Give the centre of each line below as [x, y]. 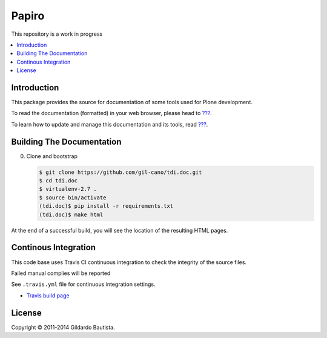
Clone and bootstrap [52, 156]
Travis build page [48, 295]
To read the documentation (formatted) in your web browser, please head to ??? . [111, 113]
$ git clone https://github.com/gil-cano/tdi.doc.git [121, 172]
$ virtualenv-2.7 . [68, 189]
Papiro [28, 16]
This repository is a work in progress [57, 34]
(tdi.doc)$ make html [71, 214]
